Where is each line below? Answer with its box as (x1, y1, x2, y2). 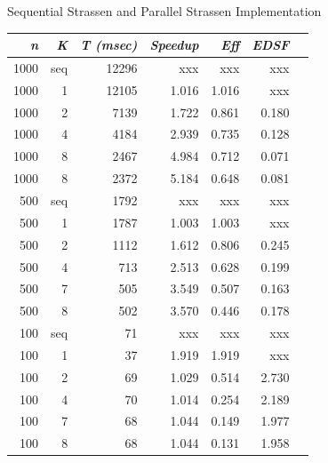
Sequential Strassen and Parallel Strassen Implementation (7, 2, 322, 20)
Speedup (149, 36, 199, 54)
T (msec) (80, 36, 138, 54)
